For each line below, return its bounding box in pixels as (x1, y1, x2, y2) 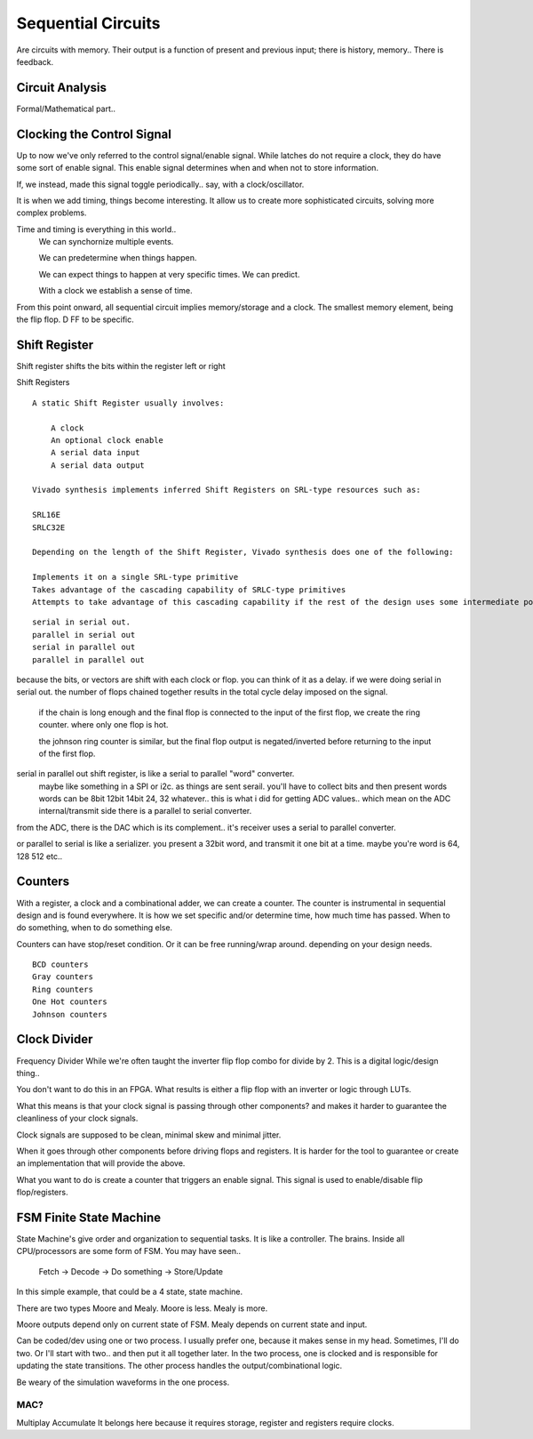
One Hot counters (32, 997, 107, 1007)
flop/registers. (16, 1187, 68, 1198)
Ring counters (32, 984, 93, 994)
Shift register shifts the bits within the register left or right (16, 360, 226, 371)
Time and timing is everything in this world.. (16, 223, 177, 235)
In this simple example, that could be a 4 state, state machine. (16, 1286, 243, 1298)
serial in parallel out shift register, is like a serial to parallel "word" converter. (16, 768, 295, 779)
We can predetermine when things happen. (38, 253, 197, 263)
